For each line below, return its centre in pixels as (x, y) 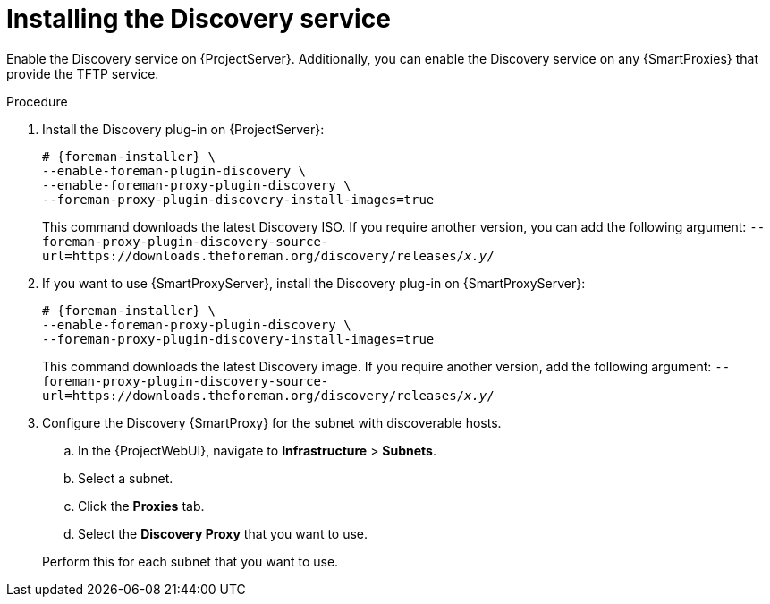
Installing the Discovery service (199, 19)
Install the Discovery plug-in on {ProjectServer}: (183, 129)
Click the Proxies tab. (141, 506)
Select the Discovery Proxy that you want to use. (223, 533)
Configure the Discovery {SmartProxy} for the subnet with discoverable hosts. (272, 422)
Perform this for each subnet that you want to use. (190, 561)
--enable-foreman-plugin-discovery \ (174, 170)
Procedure (37, 101)
